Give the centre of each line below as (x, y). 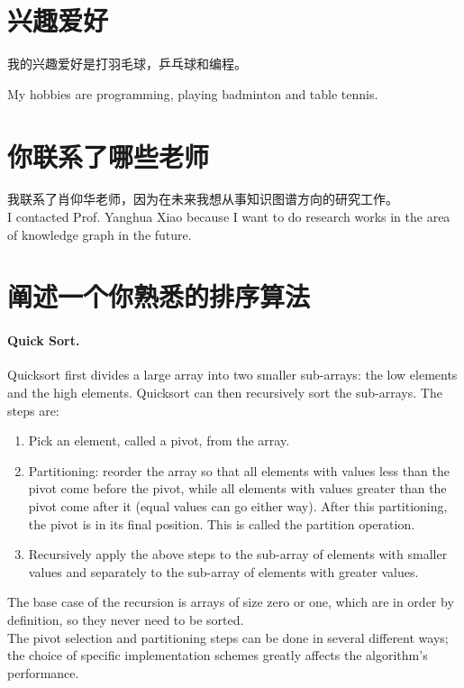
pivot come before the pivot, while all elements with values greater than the (237, 488)
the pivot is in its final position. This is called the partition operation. (222, 523)
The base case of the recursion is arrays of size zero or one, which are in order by (231, 602)
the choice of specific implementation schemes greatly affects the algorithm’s (218, 655)
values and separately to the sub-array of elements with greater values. (223, 571)
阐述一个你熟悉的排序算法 (159, 296)
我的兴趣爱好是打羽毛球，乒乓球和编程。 (127, 64)
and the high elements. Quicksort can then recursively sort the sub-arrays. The (225, 392)
